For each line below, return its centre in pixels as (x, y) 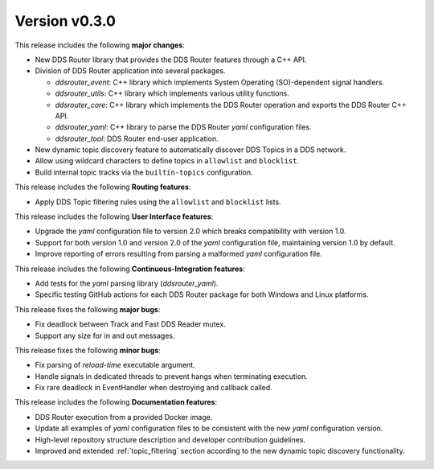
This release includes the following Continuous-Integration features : (130, 269)
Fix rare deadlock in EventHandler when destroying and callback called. (154, 388)
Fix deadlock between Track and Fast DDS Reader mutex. (131, 324)
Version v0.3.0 (66, 21)
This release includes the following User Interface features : (114, 216)
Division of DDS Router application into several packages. (130, 71)
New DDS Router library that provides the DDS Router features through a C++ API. (171, 60)
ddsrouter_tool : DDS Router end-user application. (137, 138)
